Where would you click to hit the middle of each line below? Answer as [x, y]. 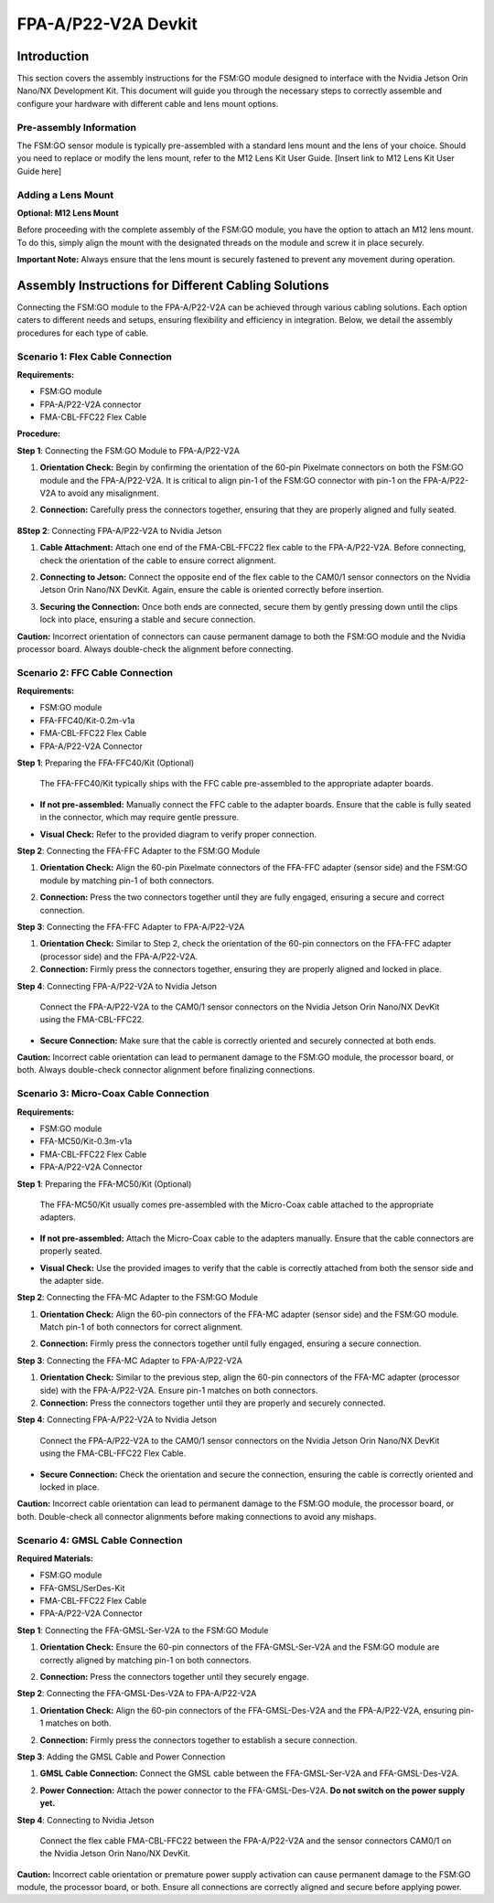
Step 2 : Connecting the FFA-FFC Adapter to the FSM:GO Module [139, 850]
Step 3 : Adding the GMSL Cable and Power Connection [121, 1757]
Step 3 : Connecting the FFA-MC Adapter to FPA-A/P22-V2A [129, 1360]
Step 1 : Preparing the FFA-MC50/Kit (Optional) [104, 1183]
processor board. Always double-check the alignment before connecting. [155, 648]
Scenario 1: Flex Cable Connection [95, 357]
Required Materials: [55, 1558]
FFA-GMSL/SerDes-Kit [82, 1588]
